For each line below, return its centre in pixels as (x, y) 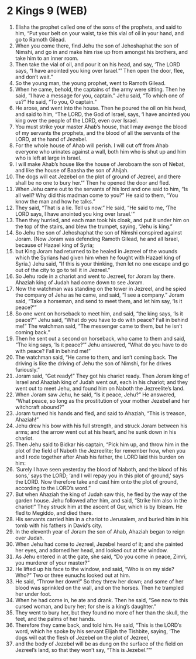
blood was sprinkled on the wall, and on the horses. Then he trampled (99, 587)
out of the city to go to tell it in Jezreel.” (63, 270)
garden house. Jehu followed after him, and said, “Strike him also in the (101, 500)
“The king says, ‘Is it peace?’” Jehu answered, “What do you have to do (101, 345)
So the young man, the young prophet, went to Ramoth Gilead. (90, 83)
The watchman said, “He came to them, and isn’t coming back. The (96, 357)
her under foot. (33, 594)
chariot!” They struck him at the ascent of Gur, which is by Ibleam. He (99, 507)
